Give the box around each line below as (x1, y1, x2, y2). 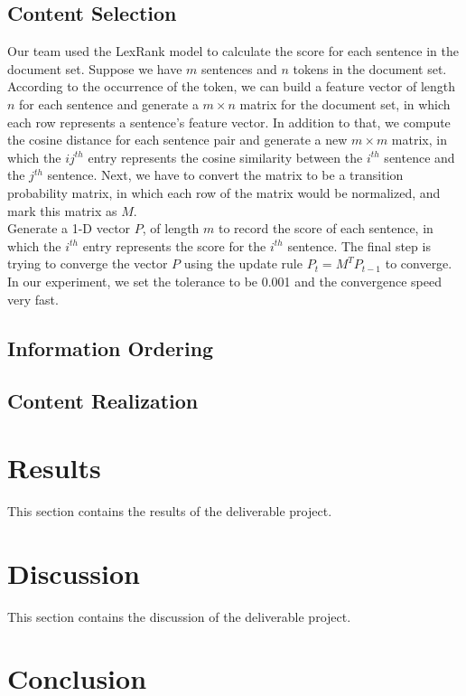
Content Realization (7, 387, 199, 415)
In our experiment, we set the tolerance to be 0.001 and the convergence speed (7, 271, 442, 290)
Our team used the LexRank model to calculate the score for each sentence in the (7, 42, 459, 61)
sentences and (201, 59, 277, 78)
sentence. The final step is (287, 236, 431, 255)
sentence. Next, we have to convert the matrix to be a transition (47, 165, 404, 184)
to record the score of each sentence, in (218, 219, 433, 238)
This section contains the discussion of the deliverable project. (7, 607, 351, 625)
